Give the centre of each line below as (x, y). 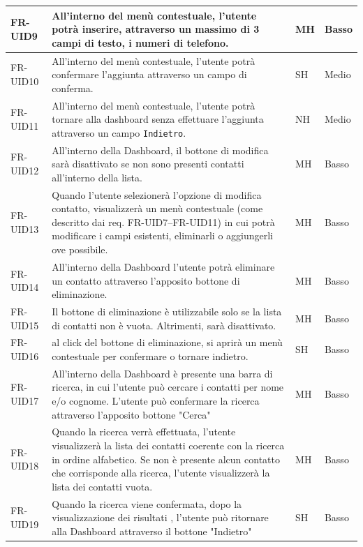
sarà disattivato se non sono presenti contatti (148, 164)
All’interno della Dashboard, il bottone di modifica (160, 150)
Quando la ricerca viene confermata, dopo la (147, 503)
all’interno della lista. (97, 177)
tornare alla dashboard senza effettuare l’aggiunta (158, 119)
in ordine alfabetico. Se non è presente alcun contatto (166, 459)
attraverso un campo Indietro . (119, 132)
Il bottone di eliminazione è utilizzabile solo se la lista (167, 311)
